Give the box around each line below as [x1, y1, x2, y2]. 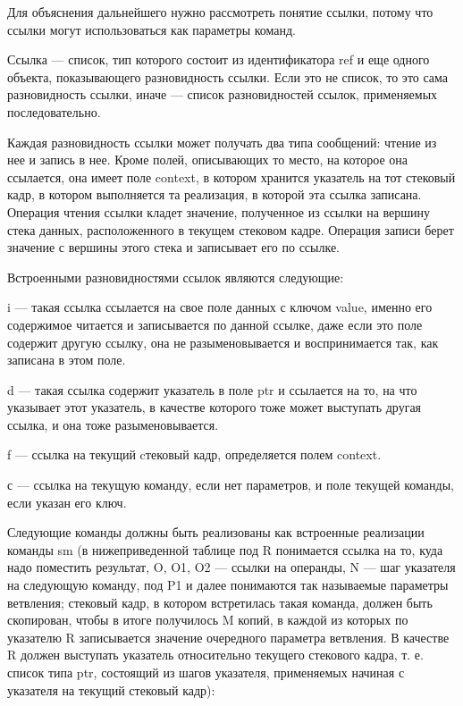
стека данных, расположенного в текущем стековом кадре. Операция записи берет [7, 220, 454, 239]
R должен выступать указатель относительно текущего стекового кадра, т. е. [7, 645, 424, 664]
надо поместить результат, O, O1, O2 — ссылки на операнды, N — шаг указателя [7, 558, 456, 576]
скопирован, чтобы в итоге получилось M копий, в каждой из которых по [7, 610, 408, 629]
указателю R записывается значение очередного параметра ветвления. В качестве [7, 627, 450, 646]
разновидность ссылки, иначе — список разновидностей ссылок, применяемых [7, 85, 438, 104]
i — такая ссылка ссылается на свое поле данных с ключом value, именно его [7, 298, 433, 316]
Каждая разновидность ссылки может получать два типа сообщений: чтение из [7, 132, 437, 151]
